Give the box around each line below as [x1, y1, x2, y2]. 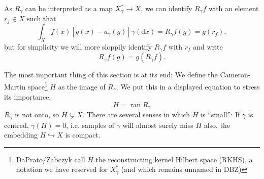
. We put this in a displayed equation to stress [116, 81, 260, 92]
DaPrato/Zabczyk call [16, 154, 85, 164]
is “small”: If [201, 109, 240, 120]
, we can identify [141, 3, 192, 13]
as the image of [58, 81, 106, 92]
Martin [4, 81, 26, 92]
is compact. [65, 129, 101, 140]
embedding [4, 129, 38, 140]
